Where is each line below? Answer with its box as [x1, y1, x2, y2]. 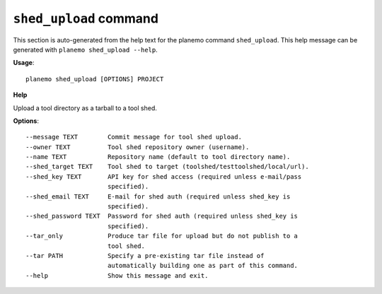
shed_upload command [13, 11, 159, 26]
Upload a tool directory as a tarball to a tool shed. [13, 103, 157, 112]
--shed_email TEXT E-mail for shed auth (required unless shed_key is [25, 192, 291, 201]
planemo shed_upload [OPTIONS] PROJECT [25, 75, 164, 83]
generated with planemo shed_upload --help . [13, 45, 158, 54]
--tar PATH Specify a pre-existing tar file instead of [25, 252, 265, 259]
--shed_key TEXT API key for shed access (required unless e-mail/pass [25, 172, 302, 180]
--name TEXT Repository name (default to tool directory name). [25, 153, 291, 161]
